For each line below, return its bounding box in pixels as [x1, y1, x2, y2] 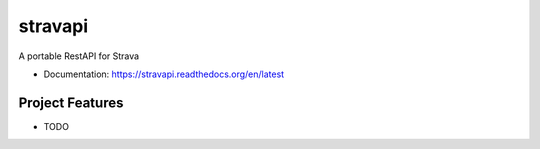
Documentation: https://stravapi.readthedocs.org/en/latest [43, 68, 285, 80]
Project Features [18, 94, 124, 111]
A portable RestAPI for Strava [18, 50, 140, 62]
